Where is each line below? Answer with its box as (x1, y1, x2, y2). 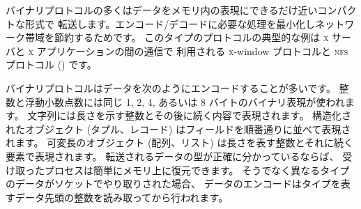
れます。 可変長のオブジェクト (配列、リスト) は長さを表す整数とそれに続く (6, 135, 354, 150)
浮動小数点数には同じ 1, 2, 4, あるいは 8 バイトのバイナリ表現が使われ (24, 94, 345, 109)
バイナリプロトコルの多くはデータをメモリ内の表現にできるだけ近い (6, 3, 318, 17)
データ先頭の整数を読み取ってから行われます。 (15, 189, 229, 204)
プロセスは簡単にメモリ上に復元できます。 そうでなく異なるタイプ (44, 162, 350, 177)
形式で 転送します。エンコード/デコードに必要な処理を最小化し (24, 16, 316, 31)
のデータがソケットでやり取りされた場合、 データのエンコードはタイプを (6, 176, 341, 191)
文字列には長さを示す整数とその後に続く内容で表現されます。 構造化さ (27, 108, 352, 123)
